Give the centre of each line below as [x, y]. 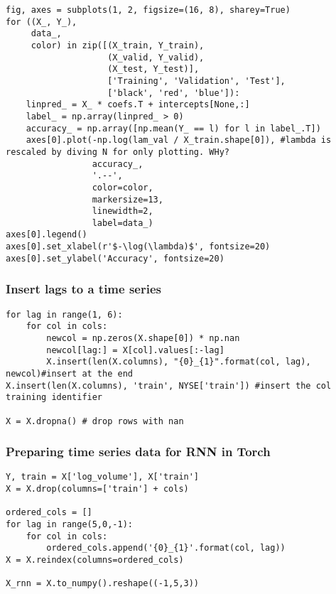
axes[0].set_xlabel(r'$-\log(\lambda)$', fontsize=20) [138, 247]
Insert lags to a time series [83, 289]
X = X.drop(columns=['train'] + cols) [97, 489]
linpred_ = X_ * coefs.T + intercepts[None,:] [138, 105]
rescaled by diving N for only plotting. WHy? [118, 152]
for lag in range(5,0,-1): [69, 525]
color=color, [123, 187]
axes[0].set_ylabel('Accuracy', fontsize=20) [115, 258]
